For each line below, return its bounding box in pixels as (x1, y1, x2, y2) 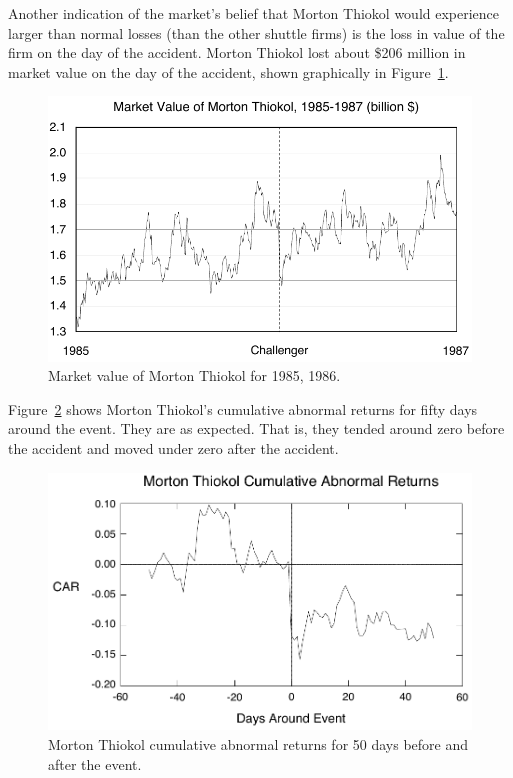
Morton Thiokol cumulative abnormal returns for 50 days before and (48, 734, 469, 755)
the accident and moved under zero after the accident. (8, 437, 339, 458)
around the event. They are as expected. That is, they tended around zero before (8, 418, 505, 439)
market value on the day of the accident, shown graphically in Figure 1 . (8, 61, 449, 82)
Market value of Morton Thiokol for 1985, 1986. (48, 365, 341, 386)
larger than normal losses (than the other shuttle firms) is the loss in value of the (8, 22, 505, 43)
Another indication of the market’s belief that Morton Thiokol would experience (8, 3, 500, 23)
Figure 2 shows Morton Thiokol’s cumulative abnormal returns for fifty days (8, 398, 478, 419)
